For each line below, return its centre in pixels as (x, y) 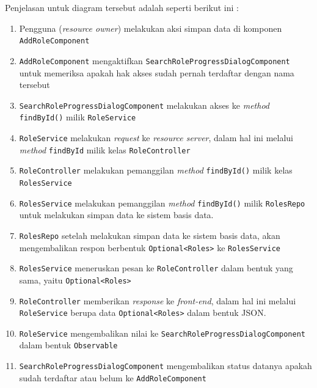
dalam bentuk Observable (68, 345)
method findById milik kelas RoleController (105, 149)
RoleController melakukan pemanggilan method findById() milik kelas (156, 170)
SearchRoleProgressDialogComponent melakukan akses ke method (144, 105)
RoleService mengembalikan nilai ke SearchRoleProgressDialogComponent (162, 333)
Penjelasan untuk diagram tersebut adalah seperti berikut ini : (122, 7)
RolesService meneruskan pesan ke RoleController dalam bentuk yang (156, 268)
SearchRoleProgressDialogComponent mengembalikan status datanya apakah (166, 366)
